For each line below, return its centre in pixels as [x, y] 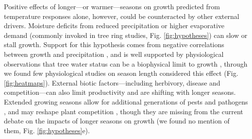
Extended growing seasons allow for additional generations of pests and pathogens [126, 101]
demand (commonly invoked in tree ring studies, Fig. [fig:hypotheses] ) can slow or [126, 35]
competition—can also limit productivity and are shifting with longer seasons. [120, 92]
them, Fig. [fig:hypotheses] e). [47, 130]
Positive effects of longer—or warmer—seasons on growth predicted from [112, 6]
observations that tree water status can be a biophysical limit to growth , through [126, 63]
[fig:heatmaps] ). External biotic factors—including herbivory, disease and [112, 82]
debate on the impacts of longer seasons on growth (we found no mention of [117, 121]
